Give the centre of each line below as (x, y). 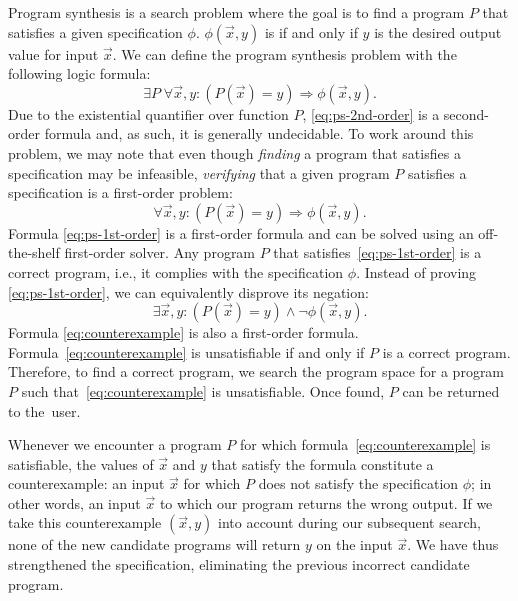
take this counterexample (85, 522)
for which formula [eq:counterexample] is (365, 444)
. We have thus (453, 544)
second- (466, 113)
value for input (53, 53)
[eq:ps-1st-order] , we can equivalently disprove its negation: (188, 291)
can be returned (451, 390)
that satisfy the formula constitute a (322, 463)
